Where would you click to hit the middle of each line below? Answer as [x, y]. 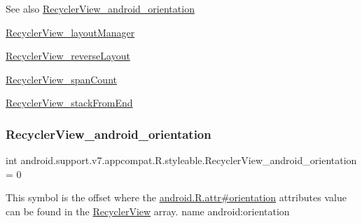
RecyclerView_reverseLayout [68, 56]
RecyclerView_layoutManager [70, 32]
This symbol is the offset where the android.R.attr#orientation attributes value [176, 197]
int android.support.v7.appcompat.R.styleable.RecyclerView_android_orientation [181, 160]
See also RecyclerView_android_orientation [100, 8]
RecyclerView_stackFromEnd [69, 103]
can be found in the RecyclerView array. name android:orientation [148, 211]
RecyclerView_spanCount [61, 79]
